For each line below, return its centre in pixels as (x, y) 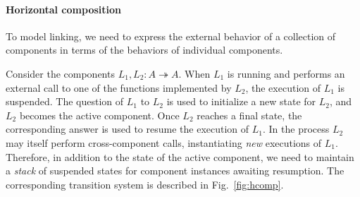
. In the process (296, 129)
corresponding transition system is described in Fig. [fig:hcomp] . (145, 184)
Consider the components (60, 73)
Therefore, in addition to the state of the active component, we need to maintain (180, 156)
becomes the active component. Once (99, 115)
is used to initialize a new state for (241, 101)
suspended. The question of (65, 101)
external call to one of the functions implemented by (119, 87)
